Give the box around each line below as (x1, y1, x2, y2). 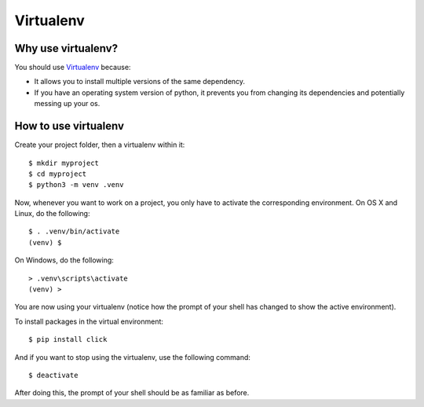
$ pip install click (28, 335, 108, 344)
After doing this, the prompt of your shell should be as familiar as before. (14, 388, 250, 398)
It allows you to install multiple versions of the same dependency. (34, 77, 246, 86)
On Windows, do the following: (14, 255, 114, 265)
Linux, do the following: (14, 209, 90, 218)
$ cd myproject (28, 169, 87, 178)
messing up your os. (34, 99, 101, 108)
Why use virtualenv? (14, 42, 118, 55)
